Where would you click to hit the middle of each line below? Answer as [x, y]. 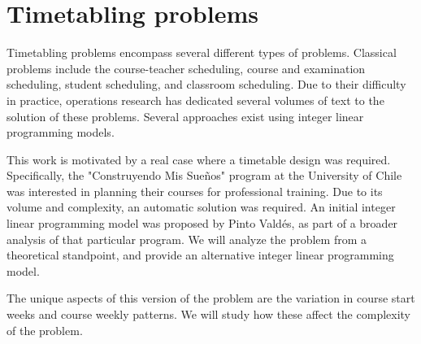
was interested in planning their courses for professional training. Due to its [195, 191]
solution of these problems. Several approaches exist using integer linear [185, 116]
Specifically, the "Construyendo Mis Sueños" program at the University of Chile [204, 175]
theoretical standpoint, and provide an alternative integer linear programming [200, 255]
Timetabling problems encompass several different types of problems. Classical [202, 52]
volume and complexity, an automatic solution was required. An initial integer [201, 207]
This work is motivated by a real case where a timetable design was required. [199, 159]
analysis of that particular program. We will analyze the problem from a [187, 239]
